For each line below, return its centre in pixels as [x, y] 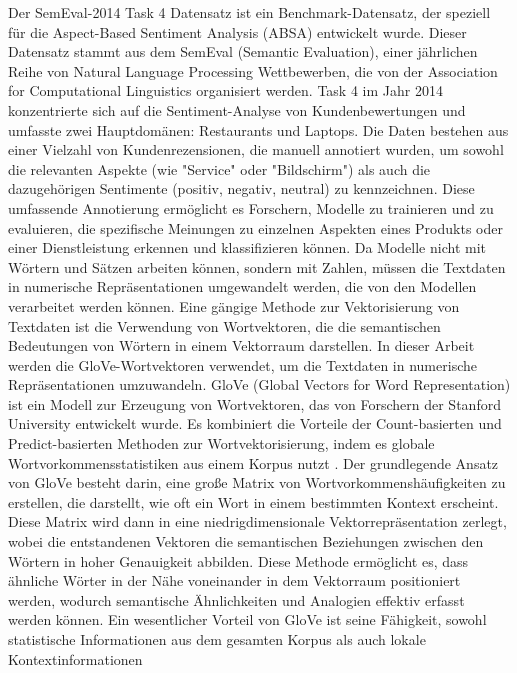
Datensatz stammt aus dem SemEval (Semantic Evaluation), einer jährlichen [243, 51]
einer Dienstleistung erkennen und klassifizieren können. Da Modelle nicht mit [247, 247]
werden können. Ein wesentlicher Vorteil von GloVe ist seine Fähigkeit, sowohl [247, 619]
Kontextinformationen [75, 658]
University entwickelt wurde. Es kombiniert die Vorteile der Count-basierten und [255, 423]
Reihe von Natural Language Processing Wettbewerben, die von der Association [253, 70]
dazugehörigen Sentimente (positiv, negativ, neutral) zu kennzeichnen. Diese [241, 188]
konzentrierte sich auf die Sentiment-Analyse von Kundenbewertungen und [237, 109]
